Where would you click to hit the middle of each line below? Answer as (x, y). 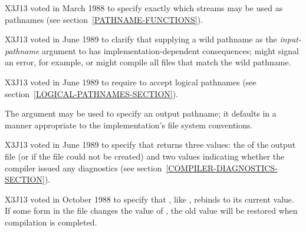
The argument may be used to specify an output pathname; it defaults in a (141, 113)
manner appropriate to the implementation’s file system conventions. (129, 125)
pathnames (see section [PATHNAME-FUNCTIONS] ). (104, 19)
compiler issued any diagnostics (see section (83, 168)
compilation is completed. (51, 222)
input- (290, 39)
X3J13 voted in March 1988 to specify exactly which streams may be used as (144, 8)
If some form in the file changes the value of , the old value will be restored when (151, 211)
